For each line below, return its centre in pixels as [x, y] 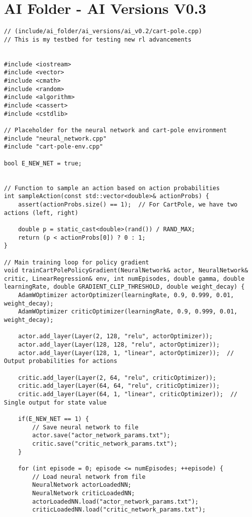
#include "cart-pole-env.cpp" [54, 147]
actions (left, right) [41, 213]
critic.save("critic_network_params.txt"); [105, 443]
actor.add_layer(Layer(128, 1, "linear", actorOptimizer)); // [126, 353]
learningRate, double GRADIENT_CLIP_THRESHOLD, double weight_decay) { [124, 287]
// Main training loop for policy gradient [77, 262]
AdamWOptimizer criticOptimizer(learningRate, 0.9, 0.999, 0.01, [128, 312]
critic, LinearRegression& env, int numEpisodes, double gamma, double [124, 279]
